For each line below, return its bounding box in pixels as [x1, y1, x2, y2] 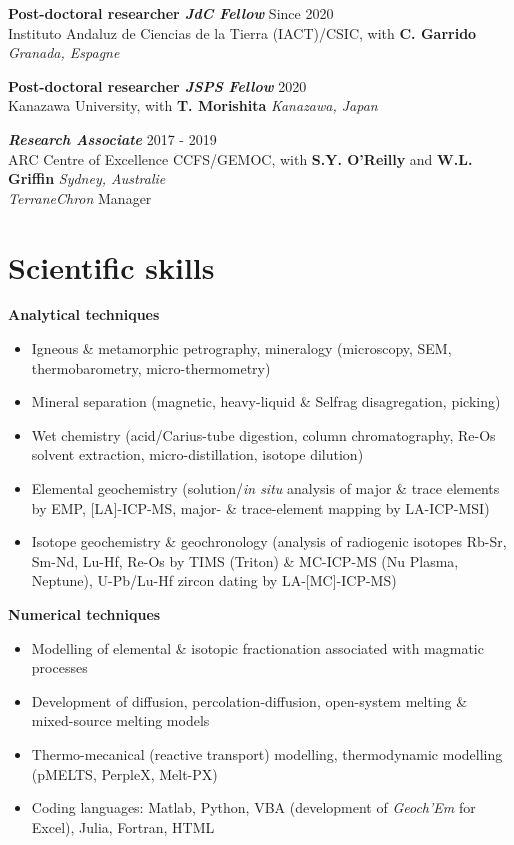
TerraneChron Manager [8, 187, 152, 208]
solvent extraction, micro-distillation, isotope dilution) [31, 444, 364, 465]
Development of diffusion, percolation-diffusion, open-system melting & [31, 690, 468, 711]
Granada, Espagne [8, 42, 120, 63]
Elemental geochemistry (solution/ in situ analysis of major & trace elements [31, 478, 500, 499]
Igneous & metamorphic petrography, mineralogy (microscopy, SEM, [31, 338, 452, 359]
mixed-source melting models [31, 710, 210, 731]
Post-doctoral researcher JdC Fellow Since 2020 [8, 3, 334, 23]
